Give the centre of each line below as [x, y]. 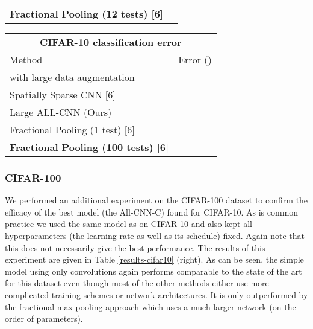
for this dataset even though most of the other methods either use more [137, 283]
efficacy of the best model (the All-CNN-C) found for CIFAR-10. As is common [152, 212]
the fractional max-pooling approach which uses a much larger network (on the [150, 306]
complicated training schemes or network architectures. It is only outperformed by [156, 294]
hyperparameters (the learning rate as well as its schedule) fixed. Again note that [155, 235]
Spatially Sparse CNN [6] [63, 94]
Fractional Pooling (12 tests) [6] [86, 14]
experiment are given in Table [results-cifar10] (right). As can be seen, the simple [154, 259]
